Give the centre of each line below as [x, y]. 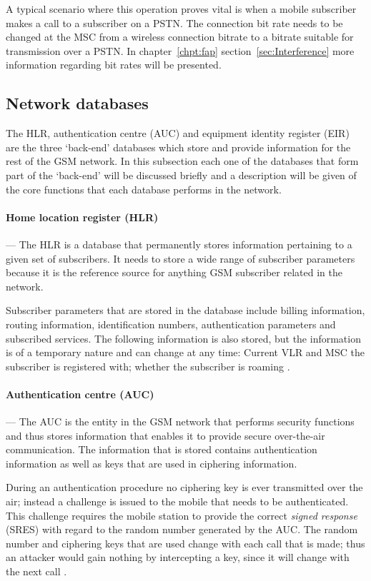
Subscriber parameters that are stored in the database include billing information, [185, 310]
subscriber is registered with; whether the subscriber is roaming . [148, 366]
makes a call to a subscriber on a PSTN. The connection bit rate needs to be [174, 22]
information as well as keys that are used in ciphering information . [152, 463]
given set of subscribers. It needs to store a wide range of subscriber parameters [180, 258]
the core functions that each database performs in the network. [144, 189]
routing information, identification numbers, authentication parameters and [171, 324]
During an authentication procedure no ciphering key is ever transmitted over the [184, 487]
